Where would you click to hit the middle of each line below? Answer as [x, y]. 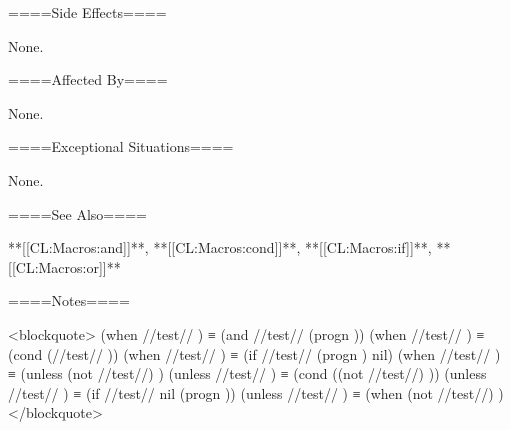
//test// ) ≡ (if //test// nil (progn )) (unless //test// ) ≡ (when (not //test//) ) [256, 392]
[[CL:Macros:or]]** [64, 266]
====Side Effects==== [87, 12]
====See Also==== [77, 213]
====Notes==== [69, 300]
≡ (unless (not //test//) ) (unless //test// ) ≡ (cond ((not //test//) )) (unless [247, 373]
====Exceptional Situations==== [121, 146]
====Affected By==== [88, 79]
